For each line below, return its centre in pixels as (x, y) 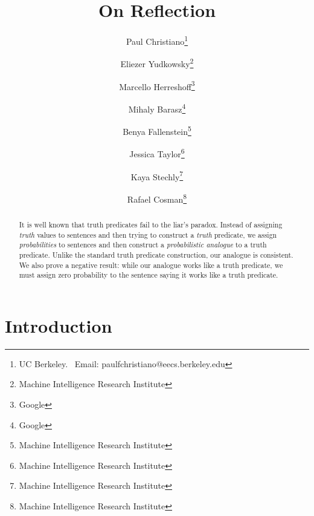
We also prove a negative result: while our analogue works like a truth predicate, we (151, 265)
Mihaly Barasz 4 (157, 108)
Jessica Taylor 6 (157, 153)
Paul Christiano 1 (157, 40)
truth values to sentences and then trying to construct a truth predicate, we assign (148, 234)
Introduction (59, 325)
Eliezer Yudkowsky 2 (157, 63)
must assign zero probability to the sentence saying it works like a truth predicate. (149, 275)
